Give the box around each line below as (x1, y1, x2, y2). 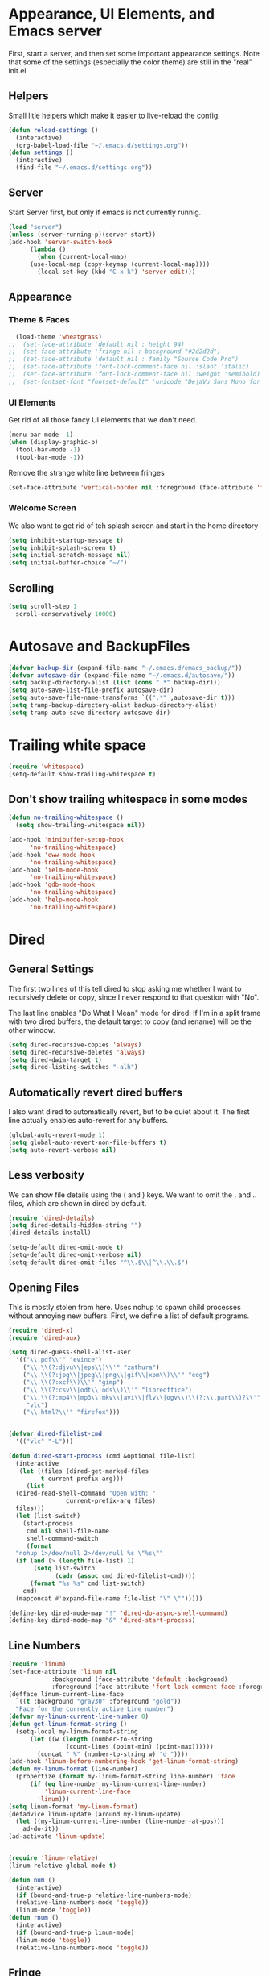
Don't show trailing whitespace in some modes (8, 792, 247, 806)
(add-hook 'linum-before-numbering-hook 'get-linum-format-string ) (8, 1758, 239, 1766)
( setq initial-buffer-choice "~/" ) (8, 559, 128, 567)
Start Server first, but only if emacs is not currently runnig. (8, 207, 202, 217)
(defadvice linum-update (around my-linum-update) (8, 1810, 182, 1818)
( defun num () (8, 1876, 56, 1884)
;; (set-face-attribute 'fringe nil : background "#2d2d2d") (8, 347, 221, 356)
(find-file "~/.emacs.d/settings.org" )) (15, 164, 153, 172)
